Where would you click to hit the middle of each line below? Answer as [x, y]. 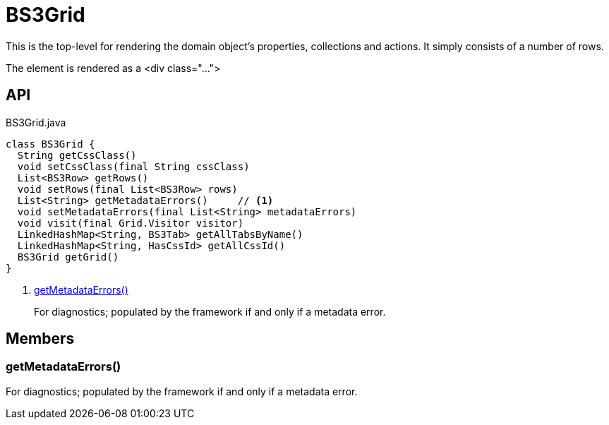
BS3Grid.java [36, 122]
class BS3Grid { [50, 144]
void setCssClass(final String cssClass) [133, 166]
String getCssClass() [77, 155]
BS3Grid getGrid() [68, 257]
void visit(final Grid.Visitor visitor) [131, 223]
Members [40, 339]
